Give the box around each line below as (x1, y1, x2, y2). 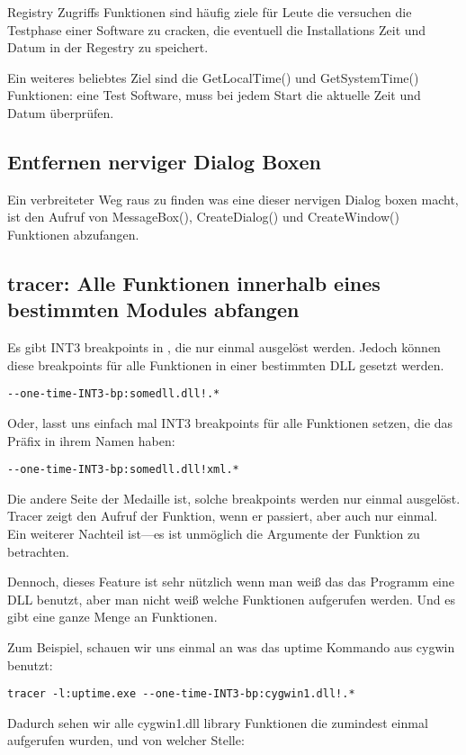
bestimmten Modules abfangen (7, 296, 300, 323)
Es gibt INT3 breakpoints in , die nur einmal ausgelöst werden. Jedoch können (7, 338, 441, 357)
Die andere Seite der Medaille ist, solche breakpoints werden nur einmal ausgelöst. (7, 488, 461, 507)
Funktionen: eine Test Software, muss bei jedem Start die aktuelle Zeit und (7, 86, 421, 105)
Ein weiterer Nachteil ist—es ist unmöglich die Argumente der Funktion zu (7, 524, 420, 543)
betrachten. (7, 541, 69, 560)
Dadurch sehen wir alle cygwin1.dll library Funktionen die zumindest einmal (7, 713, 428, 732)
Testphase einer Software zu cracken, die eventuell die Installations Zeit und (7, 20, 426, 39)
